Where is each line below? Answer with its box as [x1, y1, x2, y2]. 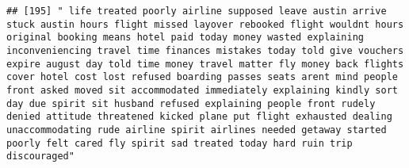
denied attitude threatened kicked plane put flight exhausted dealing [6, 111, 392, 123]
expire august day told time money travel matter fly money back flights [6, 58, 404, 70]
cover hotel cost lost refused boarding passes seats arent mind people [6, 71, 398, 83]
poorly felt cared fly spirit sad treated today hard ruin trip [6, 137, 353, 149]
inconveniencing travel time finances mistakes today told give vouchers [6, 44, 404, 56]
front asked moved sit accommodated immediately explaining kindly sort [6, 84, 398, 96]
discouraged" [6, 151, 75, 162]
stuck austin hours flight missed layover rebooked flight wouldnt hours [6, 18, 404, 30]
